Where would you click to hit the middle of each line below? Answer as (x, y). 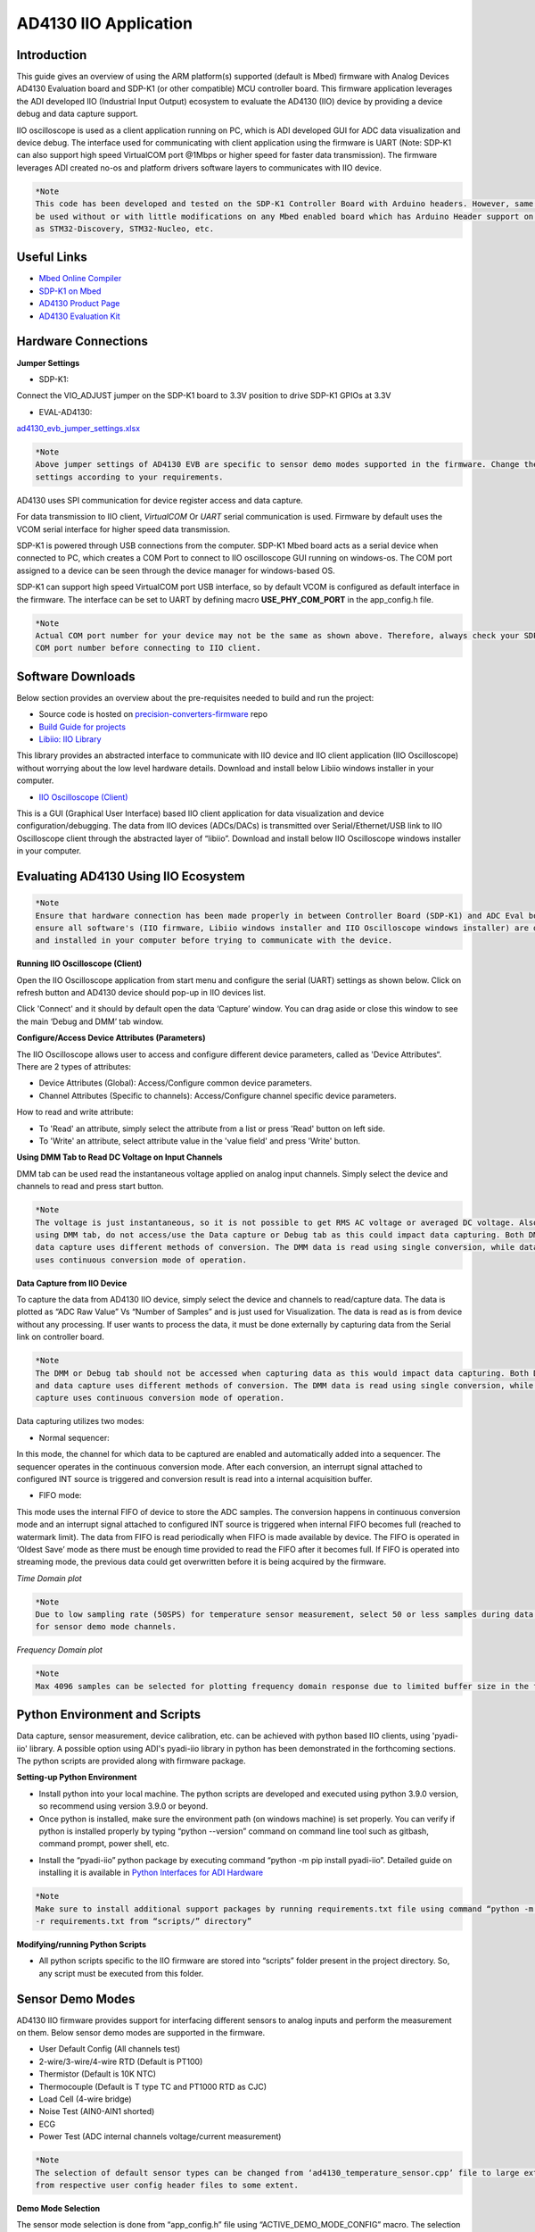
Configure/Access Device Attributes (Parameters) (111, 1038)
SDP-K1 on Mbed (70, 291)
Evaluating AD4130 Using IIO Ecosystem (131, 876)
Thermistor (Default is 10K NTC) (97, 2074)
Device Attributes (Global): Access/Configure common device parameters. (175, 1083)
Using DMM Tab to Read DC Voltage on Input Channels (119, 1157)
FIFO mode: (60, 1495)
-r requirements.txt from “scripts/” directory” (144, 1921)
